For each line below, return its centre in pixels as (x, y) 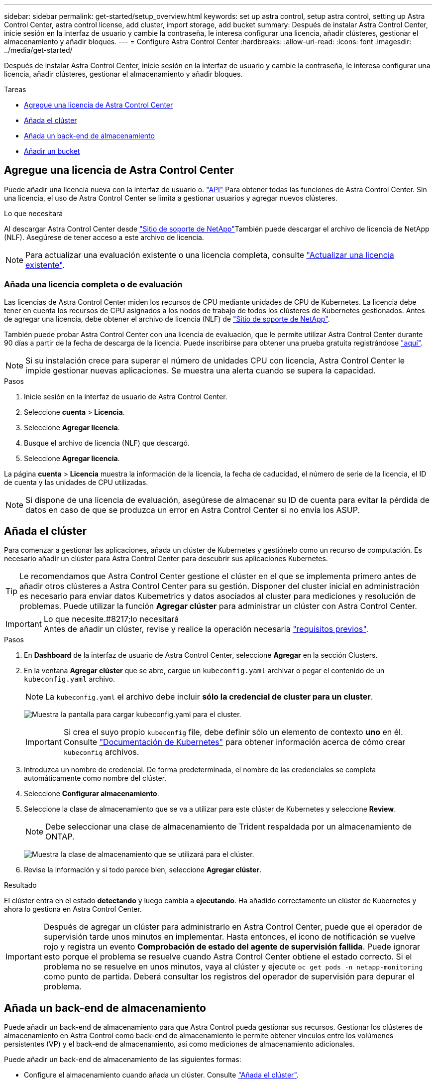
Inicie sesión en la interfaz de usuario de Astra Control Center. (126, 396)
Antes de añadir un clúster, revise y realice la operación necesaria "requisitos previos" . (206, 629)
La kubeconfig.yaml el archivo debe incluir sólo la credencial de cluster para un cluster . (209, 697)
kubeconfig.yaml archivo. (69, 679)
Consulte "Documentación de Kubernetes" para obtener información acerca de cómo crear (234, 742)
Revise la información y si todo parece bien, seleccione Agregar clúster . (143, 870)
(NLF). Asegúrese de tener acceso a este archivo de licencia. (104, 237)
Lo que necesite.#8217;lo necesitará (111, 619)
